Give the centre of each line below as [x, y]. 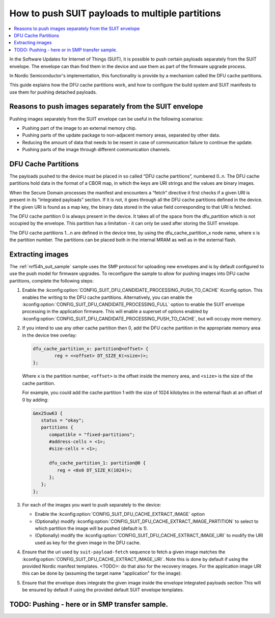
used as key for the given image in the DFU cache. [88, 543]
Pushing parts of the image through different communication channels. [96, 150]
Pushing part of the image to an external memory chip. [79, 128]
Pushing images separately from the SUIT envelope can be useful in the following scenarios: [106, 119]
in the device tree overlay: [49, 335]
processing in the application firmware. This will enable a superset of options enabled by [115, 312]
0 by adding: [35, 400]
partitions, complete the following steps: [52, 280]
